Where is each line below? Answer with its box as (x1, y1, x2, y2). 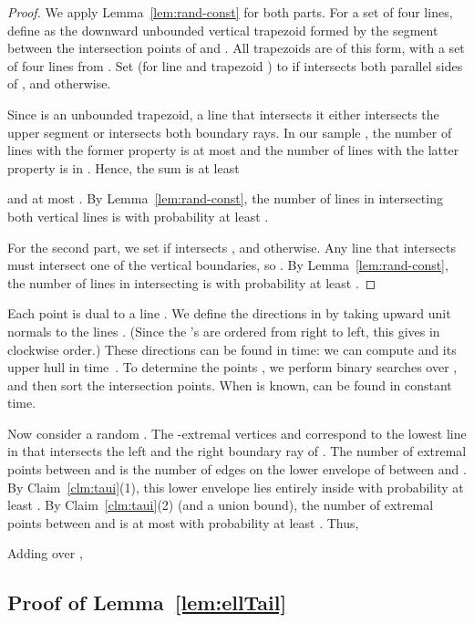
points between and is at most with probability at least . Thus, (7, 513, 359, 532)
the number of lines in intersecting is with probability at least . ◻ (7, 273, 376, 292)
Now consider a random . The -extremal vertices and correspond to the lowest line (7, 423, 467, 442)
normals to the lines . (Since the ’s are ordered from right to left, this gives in (7, 321, 440, 340)
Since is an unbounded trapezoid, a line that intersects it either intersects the (7, 104, 439, 123)
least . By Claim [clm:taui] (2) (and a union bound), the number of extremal (7, 495, 434, 514)
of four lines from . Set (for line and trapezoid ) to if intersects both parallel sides (7, 56, 463, 75)
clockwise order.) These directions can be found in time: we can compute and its (7, 339, 457, 358)
